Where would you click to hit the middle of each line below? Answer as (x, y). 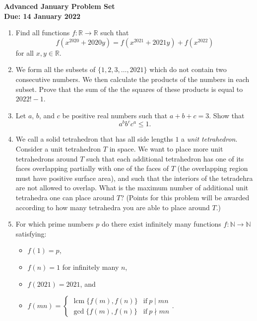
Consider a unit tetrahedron (58, 149)
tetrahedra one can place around (65, 197)
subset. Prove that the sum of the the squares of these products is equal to (129, 89)
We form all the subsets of (56, 69)
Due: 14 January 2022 (42, 16)
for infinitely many (91, 267)
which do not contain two (188, 69)
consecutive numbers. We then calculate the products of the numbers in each (132, 79)
